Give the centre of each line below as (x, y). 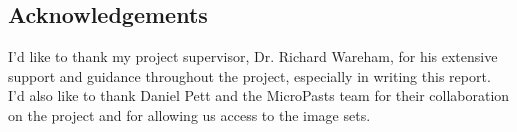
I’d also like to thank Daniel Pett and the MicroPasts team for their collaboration (259, 95)
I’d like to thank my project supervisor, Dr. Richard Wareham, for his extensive (253, 56)
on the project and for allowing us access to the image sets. (189, 114)
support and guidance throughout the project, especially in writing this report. (249, 75)
